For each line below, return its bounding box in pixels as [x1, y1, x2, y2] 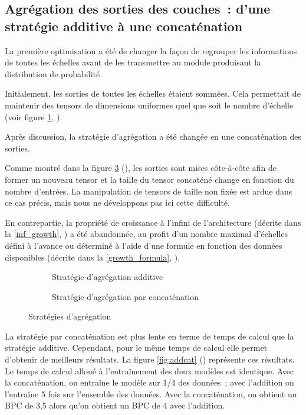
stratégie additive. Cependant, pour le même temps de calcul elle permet [5, 341, 268, 354]
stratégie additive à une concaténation [5, 17, 243, 35]
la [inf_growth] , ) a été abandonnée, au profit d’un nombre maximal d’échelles [5, 228, 288, 240]
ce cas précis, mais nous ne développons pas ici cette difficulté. [5, 196, 230, 209]
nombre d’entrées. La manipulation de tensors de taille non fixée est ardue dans [5, 185, 292, 197]
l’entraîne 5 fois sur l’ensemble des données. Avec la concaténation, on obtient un [5, 387, 297, 400]
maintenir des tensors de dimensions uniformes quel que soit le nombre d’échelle [5, 98, 294, 111]
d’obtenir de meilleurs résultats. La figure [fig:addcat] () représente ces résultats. [5, 353, 295, 365]
